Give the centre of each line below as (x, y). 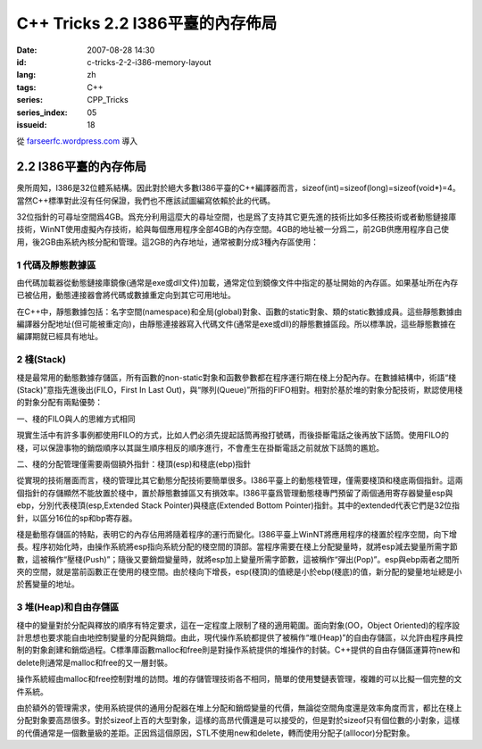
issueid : (32, 124)
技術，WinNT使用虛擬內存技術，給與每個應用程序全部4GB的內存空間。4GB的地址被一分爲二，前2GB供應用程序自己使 (233, 229)
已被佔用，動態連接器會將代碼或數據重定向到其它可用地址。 (126, 295)
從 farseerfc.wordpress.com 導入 (77, 141)
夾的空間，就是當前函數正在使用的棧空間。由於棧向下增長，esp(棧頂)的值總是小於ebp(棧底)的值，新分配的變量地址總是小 (239, 572)
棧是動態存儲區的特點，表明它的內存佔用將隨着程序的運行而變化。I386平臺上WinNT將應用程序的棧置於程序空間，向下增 (237, 534)
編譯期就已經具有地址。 (59, 337)
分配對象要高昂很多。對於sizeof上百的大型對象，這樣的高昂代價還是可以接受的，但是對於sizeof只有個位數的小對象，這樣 (238, 720)
